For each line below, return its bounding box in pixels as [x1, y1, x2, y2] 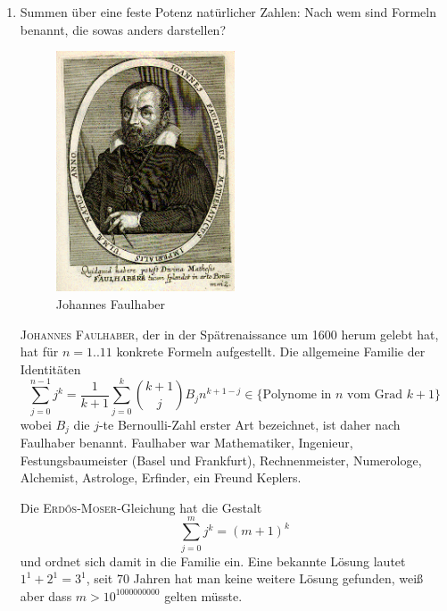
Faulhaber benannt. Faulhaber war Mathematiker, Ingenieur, [20, 433, 353, 452]
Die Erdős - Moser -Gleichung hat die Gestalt [20, 498, 262, 516]
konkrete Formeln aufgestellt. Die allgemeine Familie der [116, 342, 426, 361]
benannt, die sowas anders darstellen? [20, 20, 227, 38]
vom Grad [347, 389, 403, 402]
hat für [20, 342, 59, 361]
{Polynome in [256, 389, 332, 402]
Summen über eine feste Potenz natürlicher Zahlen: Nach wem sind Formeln [20, 3, 436, 21]
